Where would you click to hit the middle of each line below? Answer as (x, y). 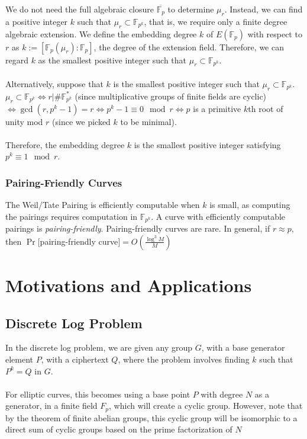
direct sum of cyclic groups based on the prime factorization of (119, 429)
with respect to (275, 33)
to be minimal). (148, 121)
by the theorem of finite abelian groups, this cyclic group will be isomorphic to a (151, 417)
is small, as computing (250, 205)
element (20, 359)
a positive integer (37, 21)
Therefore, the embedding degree (65, 144)
